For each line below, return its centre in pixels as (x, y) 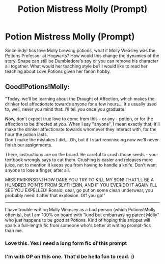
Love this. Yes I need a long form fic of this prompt (66, 243)
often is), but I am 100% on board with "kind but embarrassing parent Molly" (82, 215)
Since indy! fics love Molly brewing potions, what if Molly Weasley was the (80, 50)
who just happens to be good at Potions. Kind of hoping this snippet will (78, 220)
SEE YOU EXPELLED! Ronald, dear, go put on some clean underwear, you (79, 190)
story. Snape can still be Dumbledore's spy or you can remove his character (82, 61)
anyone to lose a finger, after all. (38, 170)
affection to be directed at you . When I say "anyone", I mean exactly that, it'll (82, 124)
